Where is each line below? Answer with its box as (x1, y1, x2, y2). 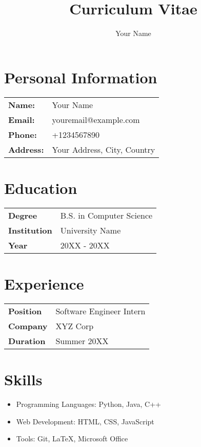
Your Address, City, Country (52, 143, 155, 155)
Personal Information (4, 66, 157, 87)
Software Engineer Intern (55, 305, 146, 317)
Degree (8, 209, 37, 221)
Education (4, 177, 77, 198)
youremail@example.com (52, 113, 140, 126)
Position (8, 305, 42, 317)
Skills (4, 369, 43, 390)
